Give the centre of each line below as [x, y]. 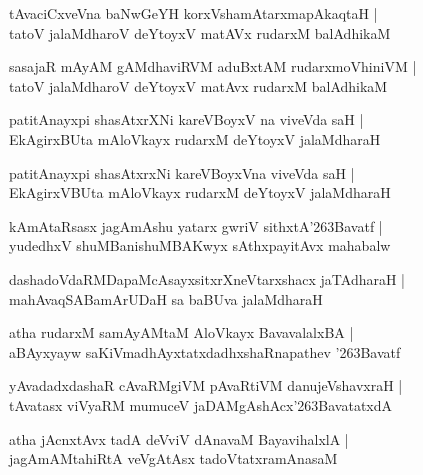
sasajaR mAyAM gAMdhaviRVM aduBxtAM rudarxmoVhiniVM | [213, 66]
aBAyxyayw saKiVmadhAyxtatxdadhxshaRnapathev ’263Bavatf [205, 351]
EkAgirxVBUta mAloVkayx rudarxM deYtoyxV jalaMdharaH [200, 192]
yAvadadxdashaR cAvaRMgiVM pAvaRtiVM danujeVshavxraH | [206, 385]
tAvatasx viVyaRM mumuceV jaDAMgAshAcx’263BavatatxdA [201, 404]
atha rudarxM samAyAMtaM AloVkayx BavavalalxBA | [181, 332]
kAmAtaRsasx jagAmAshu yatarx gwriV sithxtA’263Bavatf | [196, 225]
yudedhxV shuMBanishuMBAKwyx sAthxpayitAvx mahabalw [200, 245]
